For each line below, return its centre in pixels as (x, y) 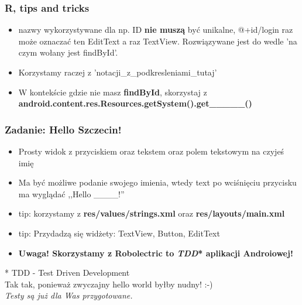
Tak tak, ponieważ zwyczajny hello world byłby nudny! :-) (109, 284)
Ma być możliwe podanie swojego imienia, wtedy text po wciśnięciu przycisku (157, 182)
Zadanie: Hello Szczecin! (63, 129)
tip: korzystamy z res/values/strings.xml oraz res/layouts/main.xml (152, 213)
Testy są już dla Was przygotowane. (69, 295)
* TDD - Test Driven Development (67, 273)
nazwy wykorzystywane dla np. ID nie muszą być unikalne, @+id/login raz (156, 30)
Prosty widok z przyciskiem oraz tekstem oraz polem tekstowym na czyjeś (151, 151)
